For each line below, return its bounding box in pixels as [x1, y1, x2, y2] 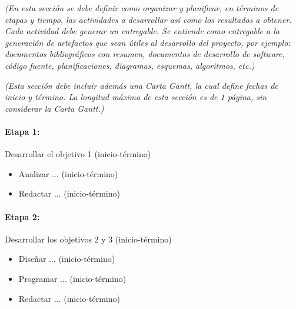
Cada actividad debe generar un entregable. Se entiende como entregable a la [5, 25, 280, 37]
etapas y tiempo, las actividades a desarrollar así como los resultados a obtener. [5, 13, 292, 25]
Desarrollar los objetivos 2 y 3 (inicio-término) [5, 232, 172, 245]
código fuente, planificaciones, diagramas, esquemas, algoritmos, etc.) [5, 59, 255, 71]
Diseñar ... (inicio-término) [18, 252, 115, 265]
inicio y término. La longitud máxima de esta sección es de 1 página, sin [5, 91, 267, 103]
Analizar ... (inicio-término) [18, 167, 118, 180]
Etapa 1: [5, 125, 40, 137]
